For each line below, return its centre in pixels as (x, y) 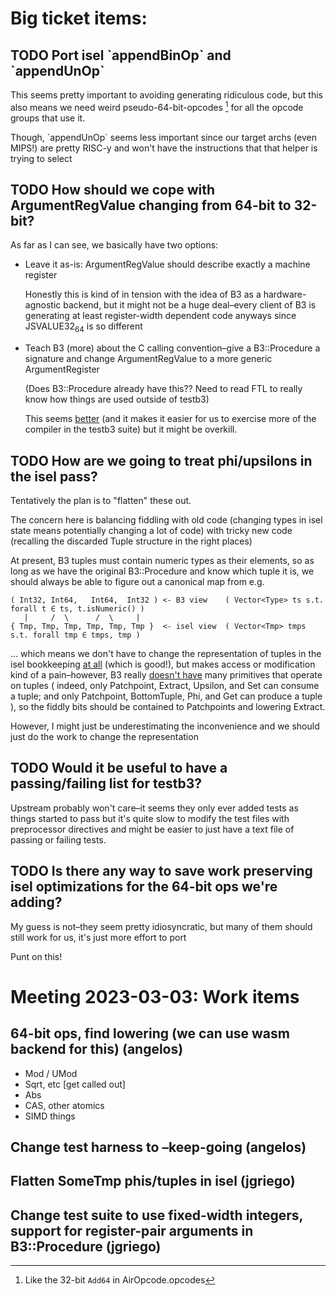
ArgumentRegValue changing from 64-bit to (151, 205)
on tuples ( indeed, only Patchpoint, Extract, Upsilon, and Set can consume (165, 686)
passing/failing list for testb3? (106, 783)
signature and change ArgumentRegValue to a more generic (148, 359)
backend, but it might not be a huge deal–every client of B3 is (190, 305)
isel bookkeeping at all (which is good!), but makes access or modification (163, 664)
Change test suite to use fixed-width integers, (156, 1215)
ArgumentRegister (62, 369)
